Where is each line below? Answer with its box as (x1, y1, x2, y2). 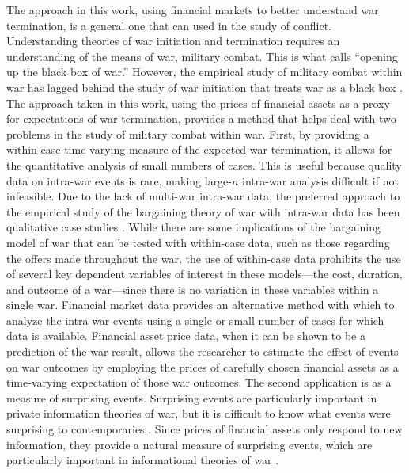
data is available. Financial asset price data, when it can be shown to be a (6, 327, 365, 344)
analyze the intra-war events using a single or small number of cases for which (6, 311, 384, 328)
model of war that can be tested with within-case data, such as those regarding (6, 234, 390, 250)
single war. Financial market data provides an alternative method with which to (6, 296, 395, 313)
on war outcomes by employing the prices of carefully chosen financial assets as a (6, 358, 399, 375)
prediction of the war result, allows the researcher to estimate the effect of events (6, 343, 399, 360)
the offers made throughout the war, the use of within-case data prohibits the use (6, 250, 401, 266)
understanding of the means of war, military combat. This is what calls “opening (6, 48, 398, 64)
